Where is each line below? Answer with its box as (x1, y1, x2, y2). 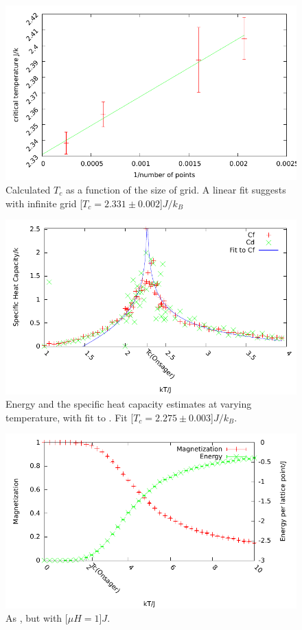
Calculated (5, 182, 51, 196)
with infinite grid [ (5, 196, 83, 210)
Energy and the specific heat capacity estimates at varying (5, 397, 252, 411)
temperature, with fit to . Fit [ (5, 410, 134, 424)
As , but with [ (5, 611, 68, 625)
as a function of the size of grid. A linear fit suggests (65, 182, 286, 196)
